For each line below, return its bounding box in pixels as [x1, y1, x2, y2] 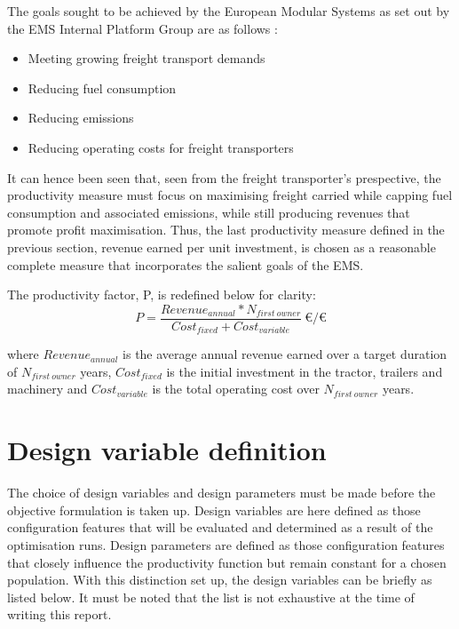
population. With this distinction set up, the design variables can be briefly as [7, 570, 432, 589]
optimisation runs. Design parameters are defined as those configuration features [7, 535, 445, 553]
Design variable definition [7, 432, 327, 468]
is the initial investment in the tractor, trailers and [166, 362, 443, 380]
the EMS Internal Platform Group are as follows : [7, 19, 278, 37]
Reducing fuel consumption [28, 78, 177, 97]
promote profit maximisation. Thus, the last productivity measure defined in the [7, 220, 445, 239]
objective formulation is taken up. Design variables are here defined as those [7, 500, 421, 519]
